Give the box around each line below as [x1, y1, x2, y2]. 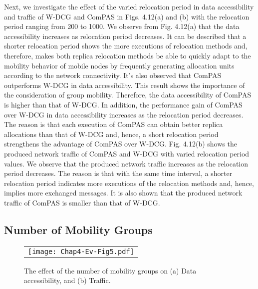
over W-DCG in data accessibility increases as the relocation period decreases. [4, 109, 244, 119]
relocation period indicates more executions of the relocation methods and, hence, [4, 177, 254, 188]
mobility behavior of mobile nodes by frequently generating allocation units [4, 60, 235, 70]
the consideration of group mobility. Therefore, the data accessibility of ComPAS [4, 89, 252, 100]
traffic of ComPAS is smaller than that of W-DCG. [4, 197, 160, 207]
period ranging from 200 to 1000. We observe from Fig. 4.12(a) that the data [4, 21, 240, 31]
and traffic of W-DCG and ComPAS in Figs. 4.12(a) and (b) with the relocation [4, 11, 250, 21]
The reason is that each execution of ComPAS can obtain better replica [4, 119, 223, 129]
